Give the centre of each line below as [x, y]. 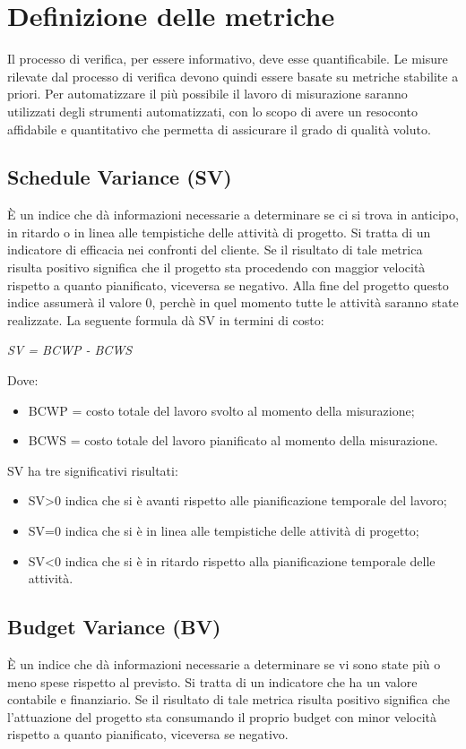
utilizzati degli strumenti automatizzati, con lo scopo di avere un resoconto [213, 111]
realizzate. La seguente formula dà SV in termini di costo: [166, 319]
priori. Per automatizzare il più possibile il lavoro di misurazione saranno [207, 94]
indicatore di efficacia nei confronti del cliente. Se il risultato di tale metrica [215, 250]
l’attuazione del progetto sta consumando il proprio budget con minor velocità [222, 716]
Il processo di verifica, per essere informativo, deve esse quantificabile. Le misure [228, 59]
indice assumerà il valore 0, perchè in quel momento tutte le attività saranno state [233, 302]
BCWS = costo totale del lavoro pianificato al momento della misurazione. [233, 440]
